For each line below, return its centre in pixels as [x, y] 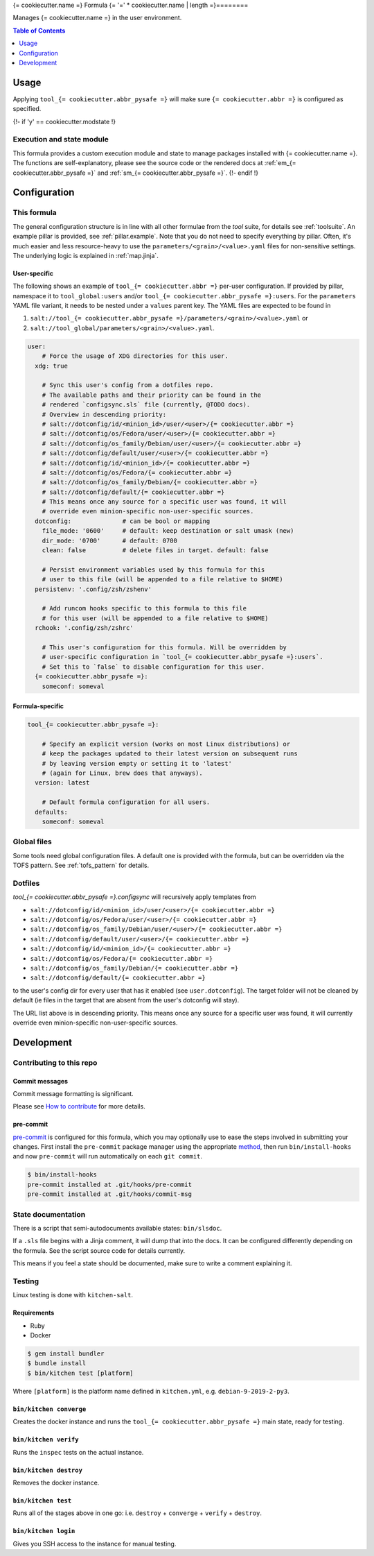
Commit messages [41, 1081]
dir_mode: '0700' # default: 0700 [110, 540]
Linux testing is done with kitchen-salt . [73, 1295]
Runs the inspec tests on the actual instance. [78, 1452]
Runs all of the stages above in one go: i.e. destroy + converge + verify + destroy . [137, 1513]
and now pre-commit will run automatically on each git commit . [108, 1156]
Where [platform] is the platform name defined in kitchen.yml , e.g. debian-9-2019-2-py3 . [151, 1391]
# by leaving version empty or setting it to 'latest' [137, 763]
